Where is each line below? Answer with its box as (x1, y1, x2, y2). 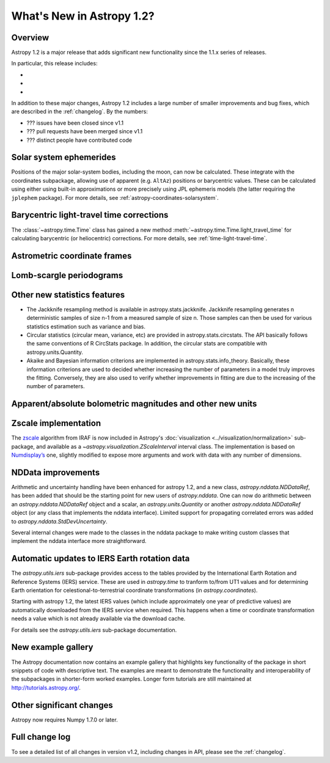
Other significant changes (11, 700, 113, 710)
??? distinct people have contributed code (26, 136, 133, 144)
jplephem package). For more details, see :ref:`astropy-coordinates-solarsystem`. (11, 194, 219, 201)
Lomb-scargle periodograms (11, 270, 123, 281)
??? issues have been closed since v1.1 (26, 119, 124, 127)
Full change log (11, 732, 71, 742)
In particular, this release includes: (11, 60, 98, 67)
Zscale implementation (11, 418, 101, 429)
